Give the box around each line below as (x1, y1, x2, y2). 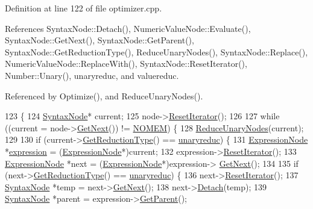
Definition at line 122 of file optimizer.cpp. (5, 2, 162, 14)
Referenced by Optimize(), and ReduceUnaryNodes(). (5, 89, 203, 102)
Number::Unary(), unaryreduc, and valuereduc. (5, 69, 179, 81)
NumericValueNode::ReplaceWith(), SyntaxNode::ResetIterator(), (5, 57, 247, 70)
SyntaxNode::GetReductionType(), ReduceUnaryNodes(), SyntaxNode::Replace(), (5, 45, 308, 58)
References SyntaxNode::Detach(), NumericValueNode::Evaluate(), (5, 22, 251, 34)
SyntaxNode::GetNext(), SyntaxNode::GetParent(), (5, 34, 194, 46)
